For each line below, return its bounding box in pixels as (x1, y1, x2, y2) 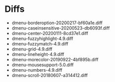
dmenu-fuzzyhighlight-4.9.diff (11, 36, 74, 41)
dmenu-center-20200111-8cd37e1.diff (11, 30, 88, 36)
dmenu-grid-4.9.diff (11, 46, 53, 52)
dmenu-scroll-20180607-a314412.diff (11, 72, 88, 78)
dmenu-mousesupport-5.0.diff (11, 62, 74, 68)
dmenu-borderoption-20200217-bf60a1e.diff (11, 20, 103, 26)
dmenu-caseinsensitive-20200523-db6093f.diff (11, 25, 110, 31)
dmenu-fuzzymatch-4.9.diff (11, 41, 69, 46)
